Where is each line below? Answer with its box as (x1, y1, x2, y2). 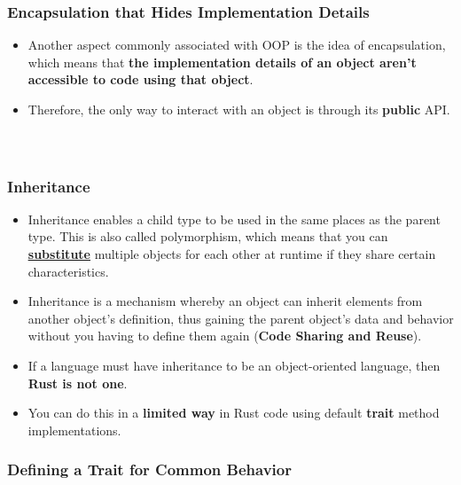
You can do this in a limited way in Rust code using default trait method (27, 403, 440, 422)
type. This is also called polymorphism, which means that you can (27, 227, 388, 246)
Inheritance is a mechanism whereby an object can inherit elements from (27, 292, 423, 310)
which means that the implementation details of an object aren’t (27, 52, 417, 71)
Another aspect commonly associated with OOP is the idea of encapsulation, (27, 35, 446, 54)
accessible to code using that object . (27, 70, 254, 89)
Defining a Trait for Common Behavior (7, 458, 292, 481)
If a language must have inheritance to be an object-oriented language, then (27, 356, 441, 374)
